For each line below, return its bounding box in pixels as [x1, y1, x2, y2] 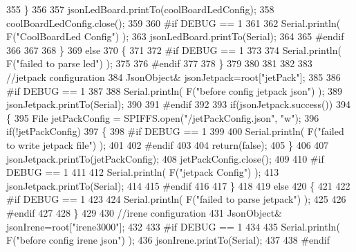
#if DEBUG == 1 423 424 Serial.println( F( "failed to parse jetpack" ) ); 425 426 [6, 192, 346, 206]
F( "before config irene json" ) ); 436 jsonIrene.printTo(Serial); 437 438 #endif [6, 233, 330, 247]
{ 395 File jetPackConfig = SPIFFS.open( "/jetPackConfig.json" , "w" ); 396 [6, 110, 319, 125]
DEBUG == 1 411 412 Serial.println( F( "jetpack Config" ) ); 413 [6, 165, 279, 179]
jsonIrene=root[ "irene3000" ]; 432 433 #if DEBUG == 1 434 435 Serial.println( [6, 219, 340, 233]
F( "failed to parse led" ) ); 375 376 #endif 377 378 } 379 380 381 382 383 [6, 56, 312, 71]
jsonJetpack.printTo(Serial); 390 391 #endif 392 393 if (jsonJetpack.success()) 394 [6, 97, 350, 111]
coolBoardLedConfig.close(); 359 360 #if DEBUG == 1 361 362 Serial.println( [6, 15, 341, 30]
